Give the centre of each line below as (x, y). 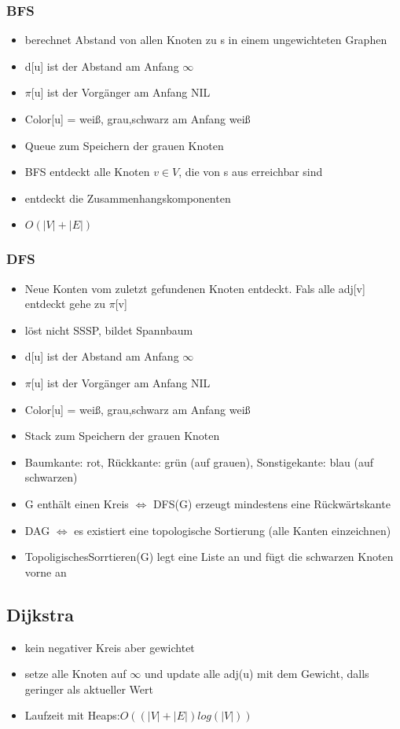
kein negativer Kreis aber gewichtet (110, 647)
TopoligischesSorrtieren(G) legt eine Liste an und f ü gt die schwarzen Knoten (209, 557)
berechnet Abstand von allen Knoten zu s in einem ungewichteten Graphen (206, 40)
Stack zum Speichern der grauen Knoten (122, 436)
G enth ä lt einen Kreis (77, 503)
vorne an (46, 571)
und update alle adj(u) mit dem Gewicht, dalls (257, 674)
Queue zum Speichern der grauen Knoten (124, 145)
